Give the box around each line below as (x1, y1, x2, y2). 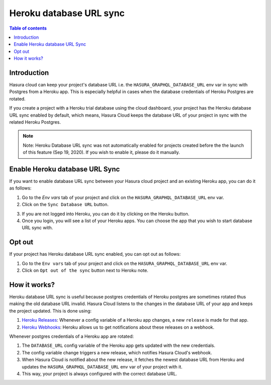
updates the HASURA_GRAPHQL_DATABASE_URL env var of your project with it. (22, 363, 183, 369)
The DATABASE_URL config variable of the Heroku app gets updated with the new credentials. (22, 342, 215, 349)
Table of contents (9, 25, 47, 31)
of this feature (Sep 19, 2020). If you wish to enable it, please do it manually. (23, 149, 180, 155)
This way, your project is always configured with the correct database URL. (22, 370, 178, 376)
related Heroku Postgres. (9, 119, 61, 125)
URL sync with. (22, 225, 53, 231)
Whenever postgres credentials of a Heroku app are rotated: (9, 333, 134, 339)
